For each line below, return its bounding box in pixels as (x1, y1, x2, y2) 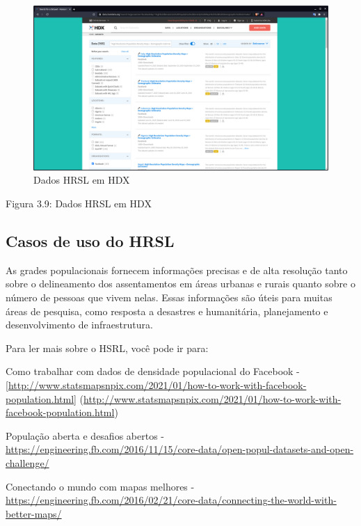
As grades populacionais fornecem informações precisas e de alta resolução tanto (6, 262, 348, 277)
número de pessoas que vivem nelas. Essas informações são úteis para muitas (6, 290, 332, 305)
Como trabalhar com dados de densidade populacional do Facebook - (6, 364, 300, 378)
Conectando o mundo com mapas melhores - (6, 479, 195, 493)
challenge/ (6, 455, 49, 470)
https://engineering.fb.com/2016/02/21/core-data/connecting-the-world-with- (6, 493, 337, 507)
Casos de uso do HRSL (6, 230, 175, 252)
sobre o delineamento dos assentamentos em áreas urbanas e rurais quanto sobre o (6, 276, 355, 291)
